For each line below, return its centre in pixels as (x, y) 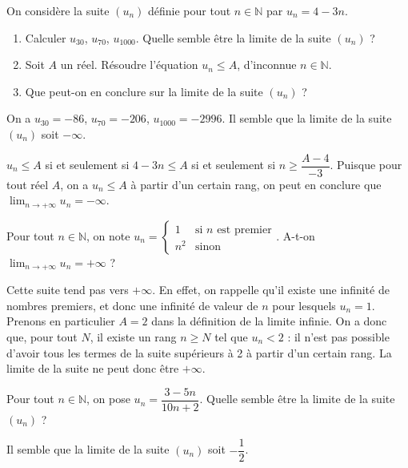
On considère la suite (58, 10)
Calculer (46, 37)
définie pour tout (190, 10)
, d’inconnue (267, 65)
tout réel (28, 184)
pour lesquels (304, 305)
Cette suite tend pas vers (68, 290)
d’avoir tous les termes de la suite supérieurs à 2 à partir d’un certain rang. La (199, 352)
